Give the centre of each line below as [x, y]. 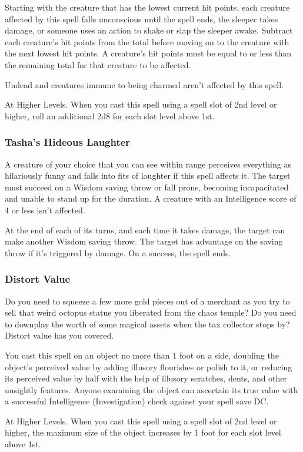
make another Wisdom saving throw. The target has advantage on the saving [144, 241]
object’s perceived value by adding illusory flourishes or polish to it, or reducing [149, 366]
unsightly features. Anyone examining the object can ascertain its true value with [151, 389]
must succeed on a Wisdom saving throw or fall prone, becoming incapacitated [147, 187]
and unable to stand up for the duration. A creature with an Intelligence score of [151, 198]
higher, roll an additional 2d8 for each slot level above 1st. [110, 115]
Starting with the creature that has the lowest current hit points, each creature [147, 7]
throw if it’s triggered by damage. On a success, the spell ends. [118, 252]
